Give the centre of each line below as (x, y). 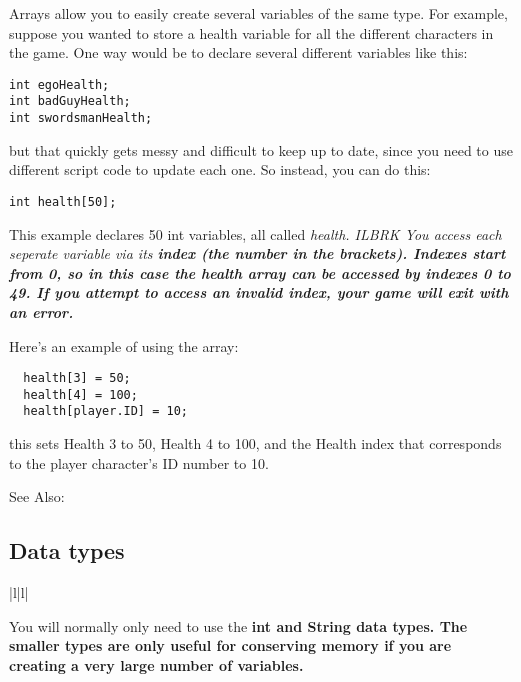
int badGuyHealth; (70, 101)
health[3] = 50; (77, 378)
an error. (41, 311)
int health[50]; (63, 201)
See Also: (37, 496)
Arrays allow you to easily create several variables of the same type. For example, (258, 13)
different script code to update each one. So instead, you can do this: (220, 169)
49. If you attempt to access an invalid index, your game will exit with (259, 292)
